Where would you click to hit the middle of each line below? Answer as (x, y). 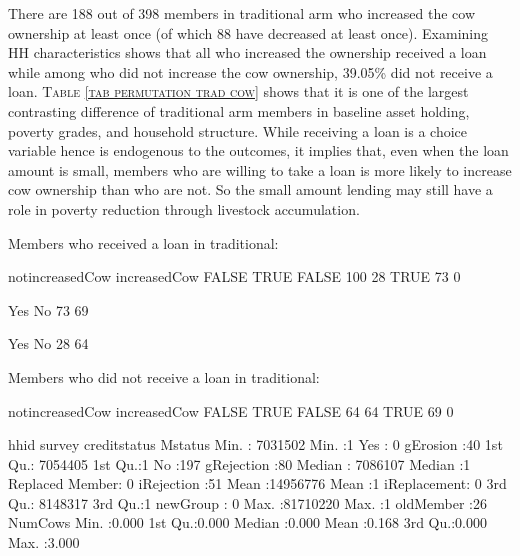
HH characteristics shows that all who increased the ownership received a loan (247, 52)
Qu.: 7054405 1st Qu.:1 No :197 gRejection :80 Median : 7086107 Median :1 (239, 463)
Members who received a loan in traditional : (143, 242)
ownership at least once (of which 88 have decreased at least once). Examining (248, 32)
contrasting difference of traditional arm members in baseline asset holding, (239, 110)
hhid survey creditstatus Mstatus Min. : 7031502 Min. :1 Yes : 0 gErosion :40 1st (255, 444)
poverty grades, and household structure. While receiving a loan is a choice (238, 130)
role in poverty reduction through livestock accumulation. (184, 208)
